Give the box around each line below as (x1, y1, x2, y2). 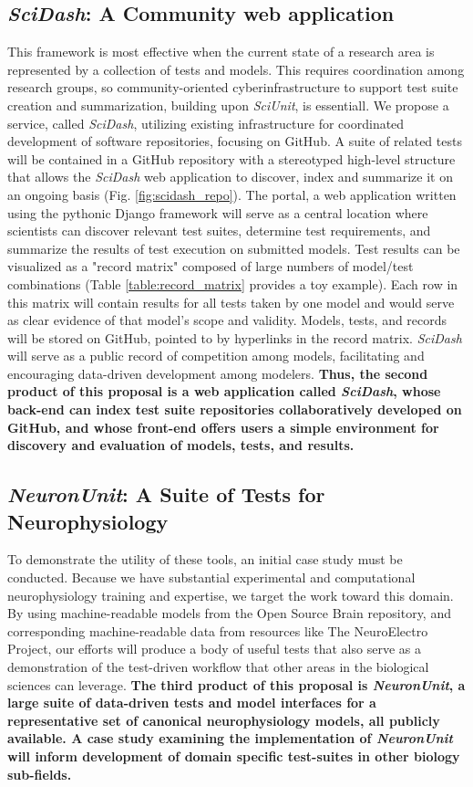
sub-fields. (7, 764, 72, 783)
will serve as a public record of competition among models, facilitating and (7, 346, 425, 365)
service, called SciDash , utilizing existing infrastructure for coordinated (7, 113, 405, 132)
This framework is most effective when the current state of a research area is (7, 42, 435, 61)
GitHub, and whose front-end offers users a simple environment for (7, 417, 439, 436)
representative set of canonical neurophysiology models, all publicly (7, 710, 440, 729)
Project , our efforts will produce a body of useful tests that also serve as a (7, 639, 421, 658)
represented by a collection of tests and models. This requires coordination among (7, 59, 465, 79)
